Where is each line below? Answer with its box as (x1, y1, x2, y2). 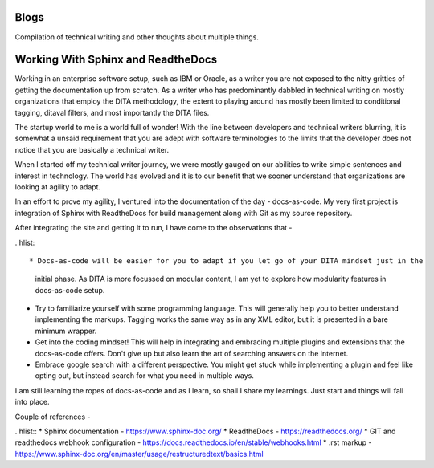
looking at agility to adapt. (14, 181, 100, 192)
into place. (14, 397, 50, 407)
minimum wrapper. (35, 326, 97, 336)
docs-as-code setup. (35, 285, 105, 295)
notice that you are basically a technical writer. (14, 144, 170, 154)
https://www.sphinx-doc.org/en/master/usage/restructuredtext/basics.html (14, 449, 264, 458)
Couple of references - (14, 412, 92, 421)
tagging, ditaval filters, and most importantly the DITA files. (14, 108, 210, 117)
